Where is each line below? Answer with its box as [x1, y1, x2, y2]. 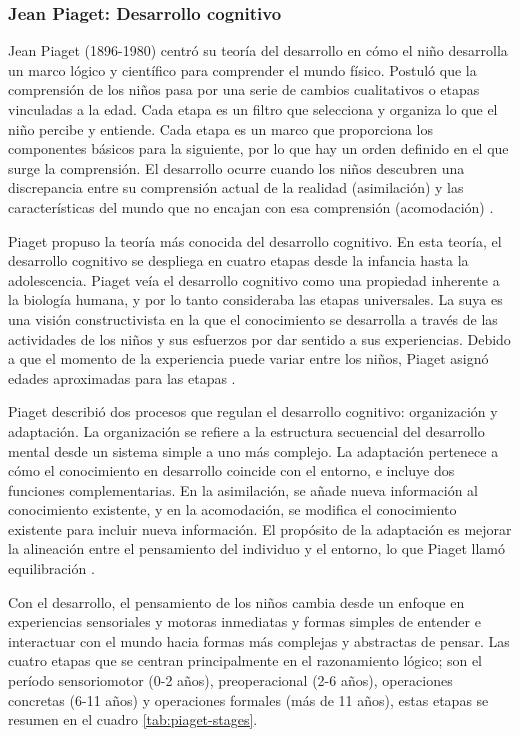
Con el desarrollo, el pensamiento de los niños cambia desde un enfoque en [8, 591, 465, 612]
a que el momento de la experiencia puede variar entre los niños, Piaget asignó [8, 348, 489, 369]
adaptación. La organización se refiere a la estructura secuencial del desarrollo [8, 420, 485, 441]
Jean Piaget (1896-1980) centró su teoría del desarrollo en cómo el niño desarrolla [8, 40, 508, 61]
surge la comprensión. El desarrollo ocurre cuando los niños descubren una [8, 157, 465, 178]
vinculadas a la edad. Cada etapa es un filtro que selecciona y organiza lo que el [8, 99, 498, 119]
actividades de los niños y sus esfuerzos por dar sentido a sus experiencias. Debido [8, 328, 511, 349]
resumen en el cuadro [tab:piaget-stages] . [8, 709, 258, 730]
